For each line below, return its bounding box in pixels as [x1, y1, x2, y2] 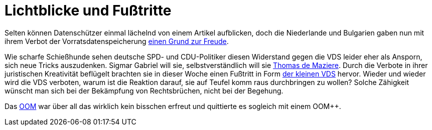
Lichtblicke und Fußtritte [5, 2, 172, 19]
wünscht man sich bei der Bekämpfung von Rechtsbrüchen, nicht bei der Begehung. [5, 86, 283, 95]
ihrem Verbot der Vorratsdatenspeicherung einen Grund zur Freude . [5, 36, 229, 45]
